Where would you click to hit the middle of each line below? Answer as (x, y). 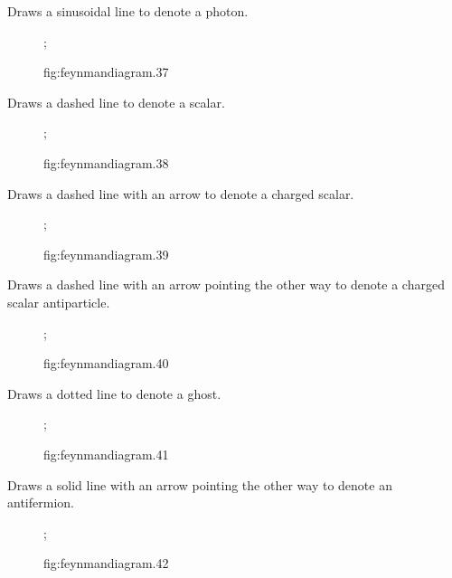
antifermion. (41, 502)
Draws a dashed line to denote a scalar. (116, 102)
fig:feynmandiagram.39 (106, 254)
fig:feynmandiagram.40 (106, 363)
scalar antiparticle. (59, 302)
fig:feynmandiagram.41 (106, 454)
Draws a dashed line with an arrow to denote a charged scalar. (181, 193)
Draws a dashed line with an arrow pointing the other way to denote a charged (226, 284)
